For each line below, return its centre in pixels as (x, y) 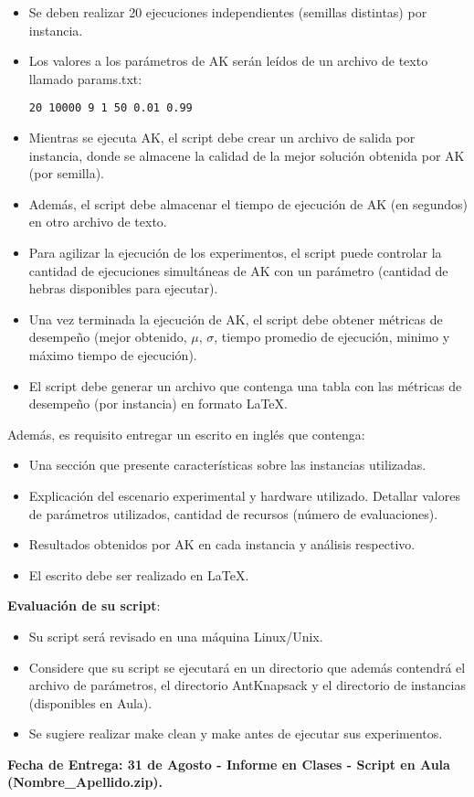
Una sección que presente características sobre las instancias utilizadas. (227, 465)
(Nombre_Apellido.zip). (85, 782)
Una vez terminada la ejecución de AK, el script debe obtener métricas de (236, 319)
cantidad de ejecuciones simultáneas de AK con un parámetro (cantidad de (238, 270)
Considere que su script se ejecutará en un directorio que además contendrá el (247, 667)
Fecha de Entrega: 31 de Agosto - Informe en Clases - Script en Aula (229, 764)
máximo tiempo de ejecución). (113, 354)
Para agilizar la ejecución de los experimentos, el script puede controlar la (235, 252)
